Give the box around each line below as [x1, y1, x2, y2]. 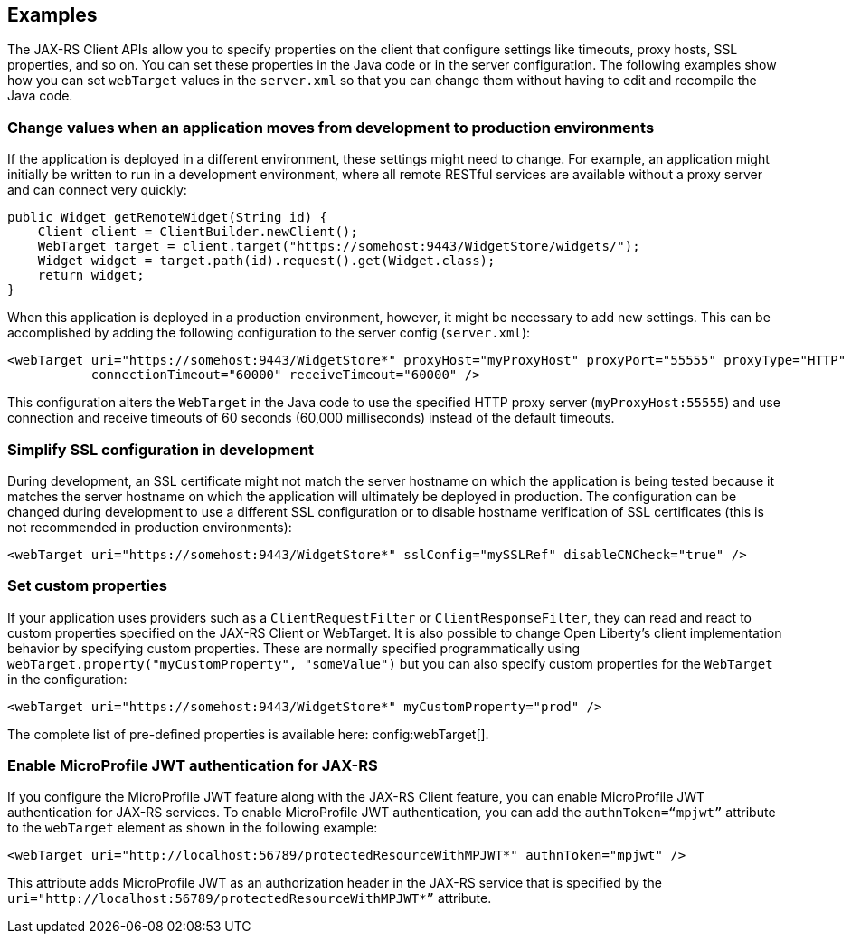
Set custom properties [7, 576, 167, 595]
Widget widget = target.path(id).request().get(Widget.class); [37, 253, 496, 269]
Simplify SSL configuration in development [7, 440, 315, 459]
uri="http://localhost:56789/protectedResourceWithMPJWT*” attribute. [7, 890, 492, 907]
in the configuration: [7, 670, 128, 687]
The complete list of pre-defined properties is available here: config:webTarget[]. [7, 726, 489, 742]
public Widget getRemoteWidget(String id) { [7, 210, 328, 225]
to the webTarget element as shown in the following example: [7, 820, 378, 836]
